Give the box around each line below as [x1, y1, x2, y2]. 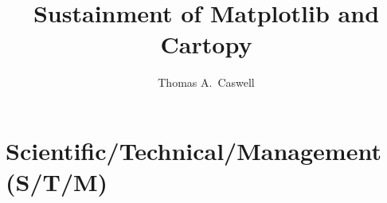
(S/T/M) [6, 166, 108, 198]
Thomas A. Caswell [158, 74, 255, 91]
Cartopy [160, 28, 252, 61]
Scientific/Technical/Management [6, 134, 381, 166]
